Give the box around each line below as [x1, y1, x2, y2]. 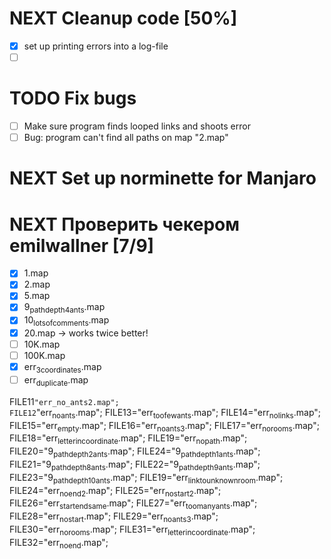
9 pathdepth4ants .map [23, 301, 106, 316]
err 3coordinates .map [23, 361, 102, 376]
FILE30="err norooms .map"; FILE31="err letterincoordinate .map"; [9, 523, 256, 537]
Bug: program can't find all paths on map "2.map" [23, 132, 229, 144]
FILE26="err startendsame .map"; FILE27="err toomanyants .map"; [9, 497, 258, 512]
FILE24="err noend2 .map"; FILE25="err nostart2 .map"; [9, 484, 222, 499]
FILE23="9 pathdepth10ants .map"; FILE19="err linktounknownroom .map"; [9, 471, 284, 486]
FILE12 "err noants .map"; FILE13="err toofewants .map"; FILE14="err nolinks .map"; [9, 406, 322, 421]
